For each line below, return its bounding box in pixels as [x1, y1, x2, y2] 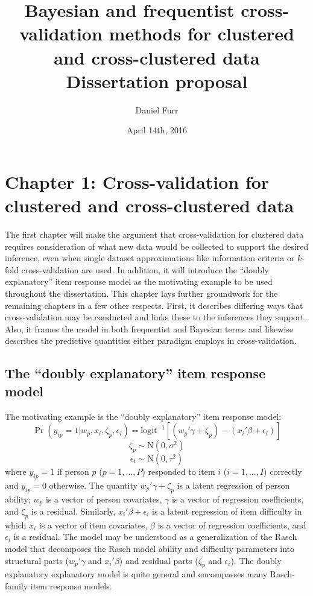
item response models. [30, 579, 112, 592]
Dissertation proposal [66, 68, 248, 93]
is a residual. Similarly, [31, 504, 116, 517]
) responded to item [142, 464, 215, 477]
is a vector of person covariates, [45, 492, 162, 505]
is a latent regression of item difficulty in [152, 504, 302, 517]
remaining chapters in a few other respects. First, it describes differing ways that [5, 299, 303, 311]
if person [57, 464, 89, 477]
